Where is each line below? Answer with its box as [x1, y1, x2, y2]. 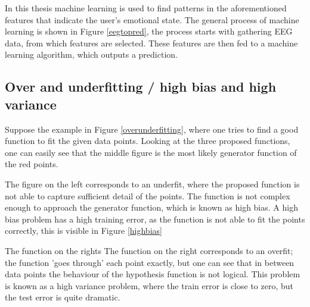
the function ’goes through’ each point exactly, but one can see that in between [5, 256, 294, 268]
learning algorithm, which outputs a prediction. [5, 48, 178, 61]
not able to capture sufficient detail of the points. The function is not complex [5, 189, 290, 202]
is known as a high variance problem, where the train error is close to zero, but [5, 279, 293, 292]
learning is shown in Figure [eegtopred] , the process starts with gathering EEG [5, 25, 293, 37]
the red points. [5, 158, 58, 170]
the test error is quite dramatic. [5, 291, 120, 303]
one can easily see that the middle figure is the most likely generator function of [5, 146, 297, 158]
